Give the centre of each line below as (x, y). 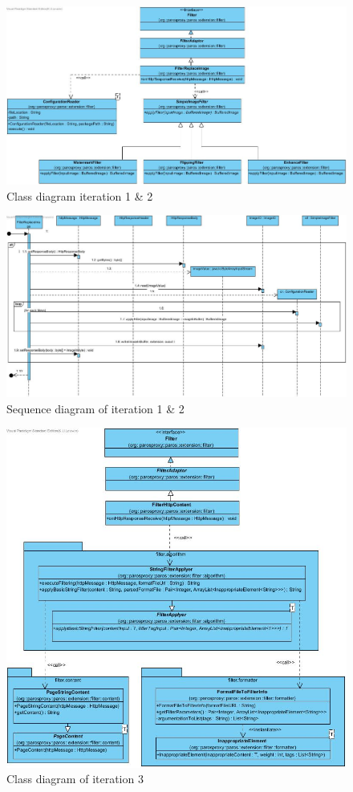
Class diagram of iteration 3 (75, 779)
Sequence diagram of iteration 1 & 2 (95, 408)
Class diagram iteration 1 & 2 (80, 195)
